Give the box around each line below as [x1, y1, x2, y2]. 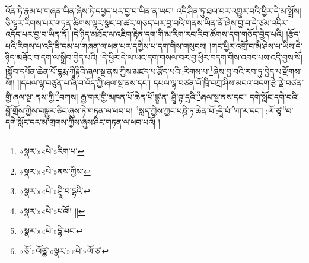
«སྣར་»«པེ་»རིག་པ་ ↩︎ [19, 144, 85, 157]
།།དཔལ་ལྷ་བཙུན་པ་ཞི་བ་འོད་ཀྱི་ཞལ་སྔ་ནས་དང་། [17, 77, 151, 89]
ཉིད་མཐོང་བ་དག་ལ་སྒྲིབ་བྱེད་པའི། [5, 51, 98, 64]
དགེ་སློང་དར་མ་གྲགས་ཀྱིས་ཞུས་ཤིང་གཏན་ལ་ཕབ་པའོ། [5, 116, 156, 128]
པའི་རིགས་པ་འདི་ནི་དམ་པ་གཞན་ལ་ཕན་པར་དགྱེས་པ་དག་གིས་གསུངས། [5, 39, 207, 52]
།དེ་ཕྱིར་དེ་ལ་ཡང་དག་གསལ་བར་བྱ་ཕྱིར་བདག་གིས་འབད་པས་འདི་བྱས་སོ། [100, 51, 302, 64]
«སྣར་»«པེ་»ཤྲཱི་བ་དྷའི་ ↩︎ [19, 185, 91, 197]
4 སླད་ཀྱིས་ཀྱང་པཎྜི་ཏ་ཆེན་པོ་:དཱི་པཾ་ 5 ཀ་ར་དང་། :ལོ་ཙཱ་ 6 [135, 103, 286, 116]
